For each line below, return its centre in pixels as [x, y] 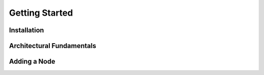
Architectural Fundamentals [53, 46]
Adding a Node [32, 62]
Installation [26, 30]
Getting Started [41, 13]
